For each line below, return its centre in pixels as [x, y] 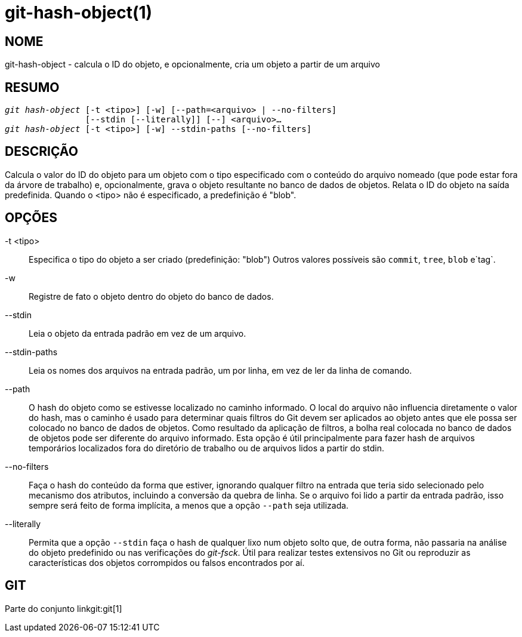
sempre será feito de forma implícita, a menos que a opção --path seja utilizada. [189, 505]
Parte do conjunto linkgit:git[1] [64, 608]
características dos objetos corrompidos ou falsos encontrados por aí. [167, 562]
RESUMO [32, 87]
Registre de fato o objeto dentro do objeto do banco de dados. [151, 296]
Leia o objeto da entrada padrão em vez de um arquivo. [138, 333]
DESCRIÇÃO [41, 152]
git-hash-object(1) [79, 13]
